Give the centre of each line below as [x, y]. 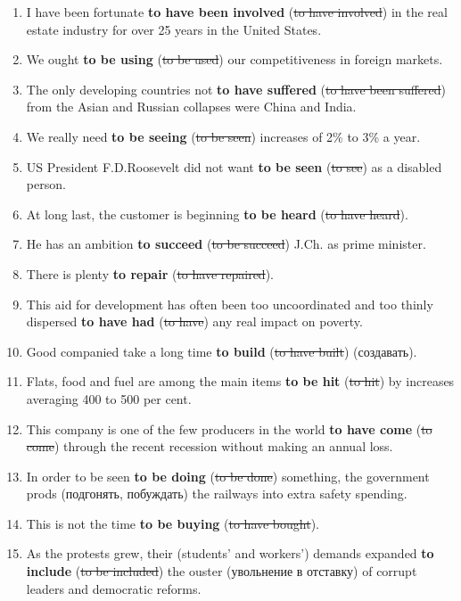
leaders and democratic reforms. [114, 588]
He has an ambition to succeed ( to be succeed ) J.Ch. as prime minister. [226, 244]
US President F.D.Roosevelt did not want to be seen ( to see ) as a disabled [234, 166]
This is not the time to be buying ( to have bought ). [173, 523]
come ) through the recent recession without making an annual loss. [210, 446]
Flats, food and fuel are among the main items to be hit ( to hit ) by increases [240, 381]
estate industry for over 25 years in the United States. [174, 29]
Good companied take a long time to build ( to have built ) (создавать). [222, 351]
